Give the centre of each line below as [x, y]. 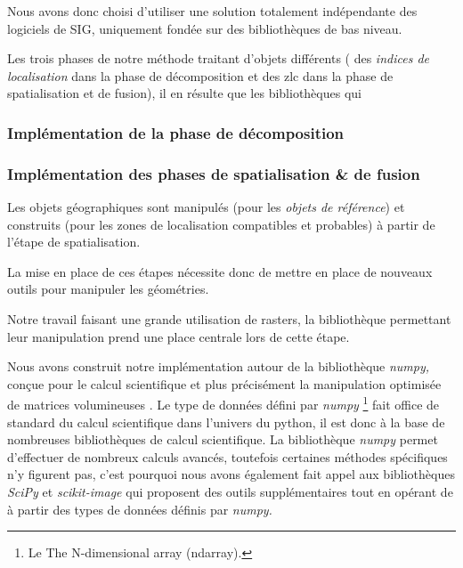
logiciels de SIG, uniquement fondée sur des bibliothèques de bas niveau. [205, 28]
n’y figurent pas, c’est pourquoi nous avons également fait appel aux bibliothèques [231, 474]
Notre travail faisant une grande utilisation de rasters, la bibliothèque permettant [229, 319]
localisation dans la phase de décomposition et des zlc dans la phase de [200, 75]
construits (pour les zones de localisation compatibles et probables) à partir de [221, 224]
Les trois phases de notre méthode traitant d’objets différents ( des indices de [218, 58]
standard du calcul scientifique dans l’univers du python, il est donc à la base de [226, 422]
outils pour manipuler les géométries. [108, 289]
